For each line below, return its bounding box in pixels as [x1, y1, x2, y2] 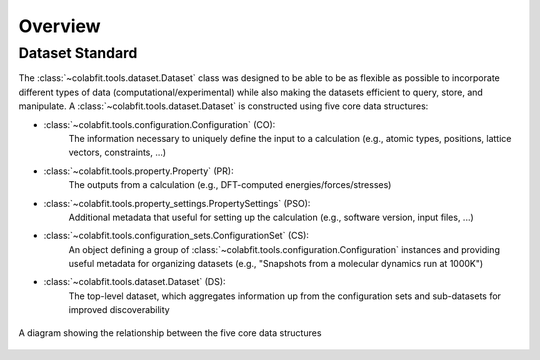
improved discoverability [68, 304, 170, 316]
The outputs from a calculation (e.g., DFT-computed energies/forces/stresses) [68, 179, 392, 191]
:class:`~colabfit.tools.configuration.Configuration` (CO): [43, 118, 276, 130]
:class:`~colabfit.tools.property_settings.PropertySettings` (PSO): [43, 197, 311, 209]
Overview [18, 15, 101, 37]
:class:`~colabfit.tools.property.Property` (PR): [43, 165, 234, 177]
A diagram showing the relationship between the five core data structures [18, 326, 322, 339]
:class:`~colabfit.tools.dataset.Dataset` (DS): [43, 276, 226, 288]
